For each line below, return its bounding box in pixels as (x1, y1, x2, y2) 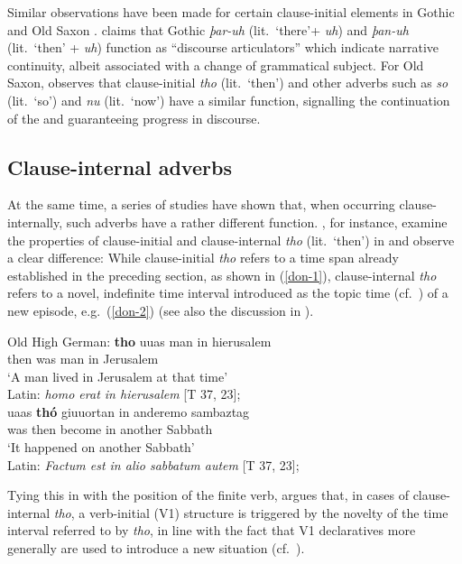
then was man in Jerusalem (7, 349, 159, 368)
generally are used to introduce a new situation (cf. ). (7, 539, 305, 558)
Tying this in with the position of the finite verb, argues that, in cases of (7, 485, 409, 504)
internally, (7, 212, 63, 231)
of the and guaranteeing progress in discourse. (7, 108, 261, 127)
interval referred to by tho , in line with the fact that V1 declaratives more (7, 521, 416, 540)
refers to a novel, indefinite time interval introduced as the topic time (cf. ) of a (7, 283, 448, 302)
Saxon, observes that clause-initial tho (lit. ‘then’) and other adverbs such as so (7, 73, 448, 92)
